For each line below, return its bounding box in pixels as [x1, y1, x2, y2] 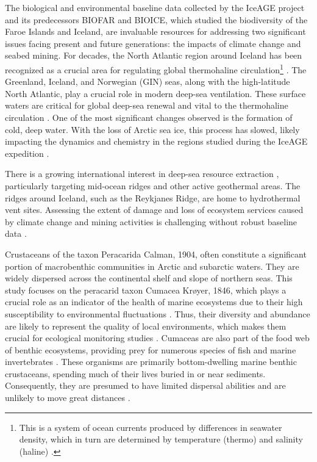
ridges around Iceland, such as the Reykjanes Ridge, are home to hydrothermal [5, 191, 301, 204]
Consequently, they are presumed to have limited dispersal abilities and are [5, 379, 286, 392]
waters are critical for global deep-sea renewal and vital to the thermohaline [5, 99, 288, 112]
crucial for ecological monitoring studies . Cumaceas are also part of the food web [5, 331, 310, 344]
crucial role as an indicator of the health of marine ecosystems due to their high [5, 295, 303, 308]
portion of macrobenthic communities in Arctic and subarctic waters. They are [5, 259, 299, 272]
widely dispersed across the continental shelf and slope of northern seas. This [5, 272, 293, 284]
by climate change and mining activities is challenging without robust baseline [5, 215, 297, 228]
